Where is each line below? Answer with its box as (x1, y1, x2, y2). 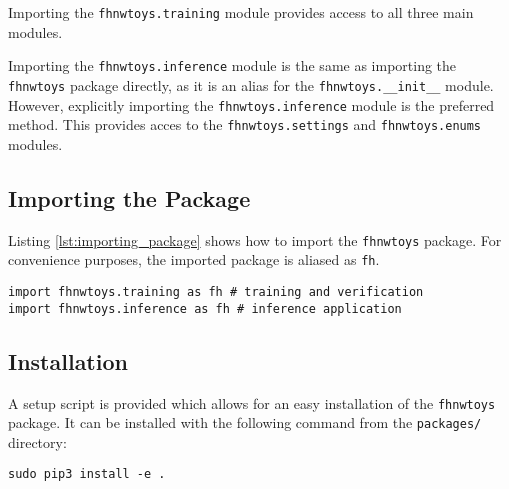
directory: (8, 431, 67, 452)
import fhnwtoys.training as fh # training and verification (8, 284, 424, 299)
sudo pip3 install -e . (8, 467, 166, 482)
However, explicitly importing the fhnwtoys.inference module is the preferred (8, 94, 495, 115)
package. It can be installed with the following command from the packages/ (8, 412, 482, 433)
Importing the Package (8, 182, 251, 213)
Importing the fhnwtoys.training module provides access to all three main (8, 2, 474, 22)
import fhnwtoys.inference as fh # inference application (8, 301, 402, 316)
